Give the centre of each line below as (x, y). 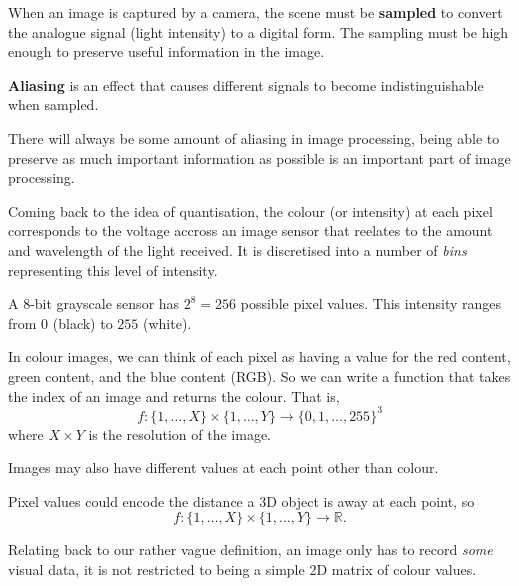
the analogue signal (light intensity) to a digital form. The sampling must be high (258, 31)
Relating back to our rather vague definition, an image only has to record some (250, 549)
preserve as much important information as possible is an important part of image (259, 157)
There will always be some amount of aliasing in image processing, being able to (254, 137)
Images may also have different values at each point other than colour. (223, 467)
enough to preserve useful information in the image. (166, 51)
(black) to (82, 322)
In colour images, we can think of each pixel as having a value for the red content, (259, 356)
